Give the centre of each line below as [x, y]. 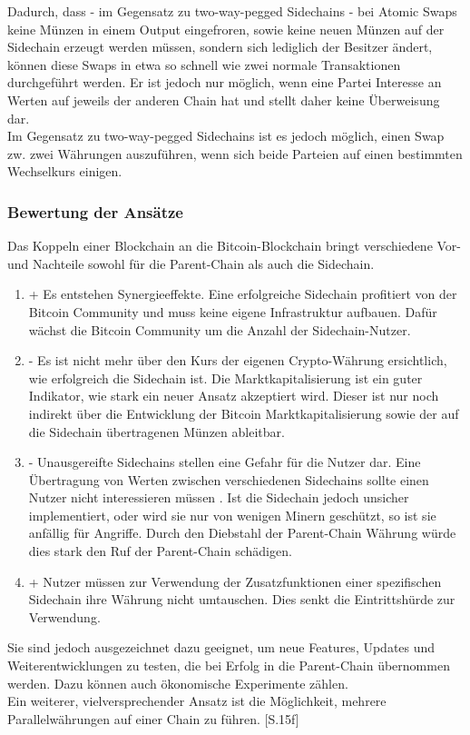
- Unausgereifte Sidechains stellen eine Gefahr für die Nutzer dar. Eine [225, 462]
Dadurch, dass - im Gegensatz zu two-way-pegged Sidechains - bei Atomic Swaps [232, 11]
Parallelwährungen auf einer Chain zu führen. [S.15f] [153, 718]
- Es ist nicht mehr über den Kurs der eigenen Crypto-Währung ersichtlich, [238, 360]
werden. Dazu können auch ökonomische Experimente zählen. [178, 683]
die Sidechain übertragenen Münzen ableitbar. [157, 431]
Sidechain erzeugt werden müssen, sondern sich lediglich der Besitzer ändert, [220, 47]
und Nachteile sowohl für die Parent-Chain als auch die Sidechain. [191, 263]
